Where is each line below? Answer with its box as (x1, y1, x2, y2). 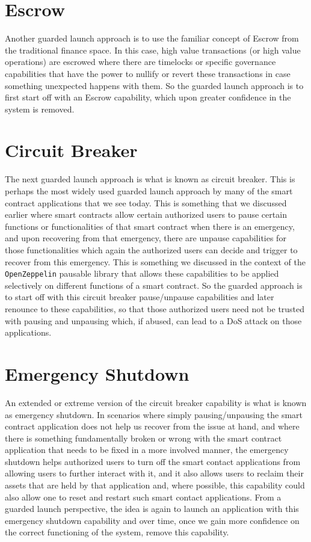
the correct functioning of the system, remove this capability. (5, 526, 229, 538)
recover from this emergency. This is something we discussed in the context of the (5, 255, 306, 268)
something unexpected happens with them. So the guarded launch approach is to (5, 79, 304, 91)
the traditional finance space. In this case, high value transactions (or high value (5, 43, 301, 56)
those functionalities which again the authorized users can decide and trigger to (5, 243, 298, 256)
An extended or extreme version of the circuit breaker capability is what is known (5, 396, 307, 408)
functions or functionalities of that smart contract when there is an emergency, (5, 220, 295, 232)
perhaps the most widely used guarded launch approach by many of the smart (5, 185, 293, 197)
